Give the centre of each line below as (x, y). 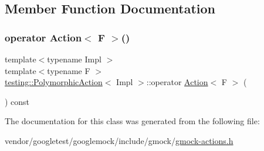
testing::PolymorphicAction (54, 82)
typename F (69, 70)
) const (17, 101)
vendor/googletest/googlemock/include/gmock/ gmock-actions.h (119, 140)
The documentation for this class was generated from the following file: (132, 121)
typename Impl (74, 59)
